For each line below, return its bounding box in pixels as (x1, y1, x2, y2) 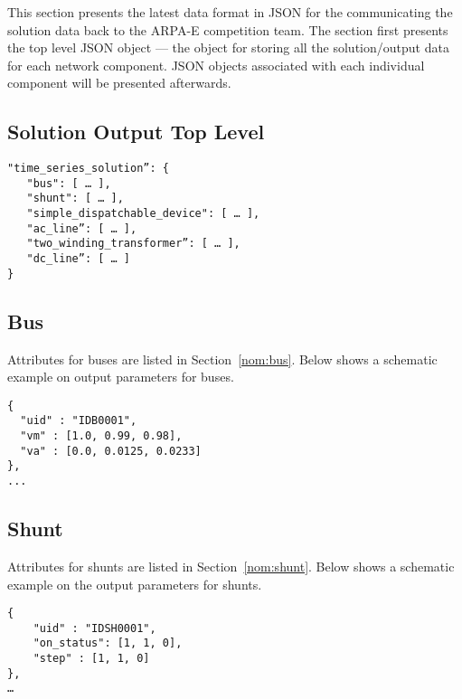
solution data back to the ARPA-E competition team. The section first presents (7, 20, 448, 39)
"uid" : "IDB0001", (20, 414, 137, 428)
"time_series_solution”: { (7, 162, 169, 175)
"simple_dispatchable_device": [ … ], (26, 207, 260, 221)
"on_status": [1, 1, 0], (33, 637, 183, 650)
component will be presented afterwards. (7, 73, 231, 92)
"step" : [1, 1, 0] (33, 652, 150, 666)
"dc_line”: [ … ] (26, 252, 131, 266)
